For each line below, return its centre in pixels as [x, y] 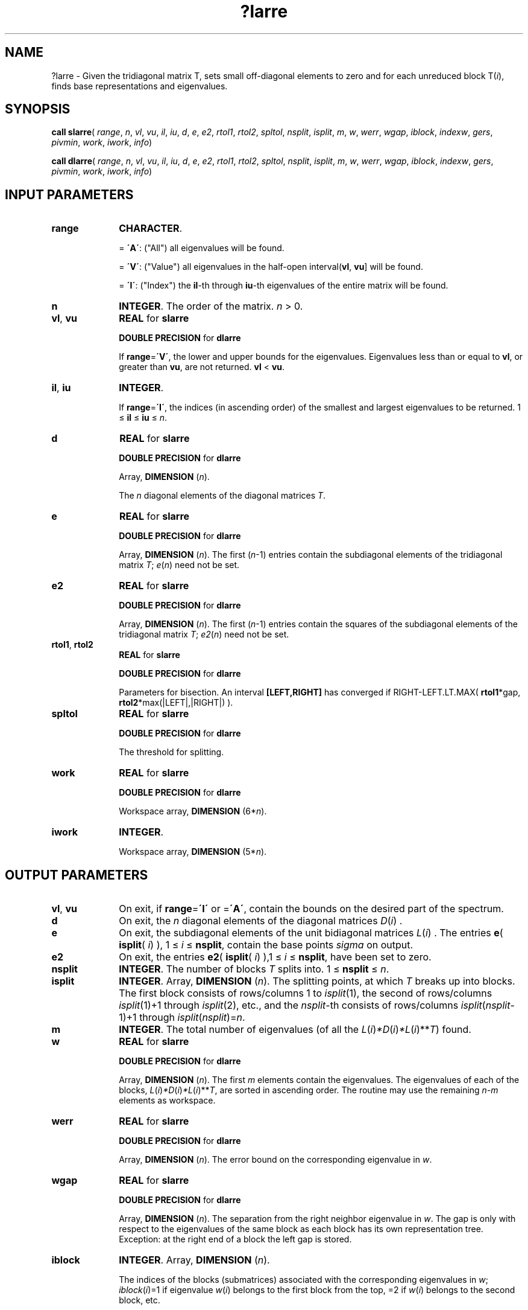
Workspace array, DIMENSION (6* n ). [193, 811]
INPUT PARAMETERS [69, 194]
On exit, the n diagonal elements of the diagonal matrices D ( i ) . [261, 921]
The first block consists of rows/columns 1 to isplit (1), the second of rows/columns [306, 993]
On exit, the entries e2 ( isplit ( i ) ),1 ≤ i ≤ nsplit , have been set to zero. [275, 957]
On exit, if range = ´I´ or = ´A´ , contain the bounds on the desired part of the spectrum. [311, 909]
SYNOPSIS [38, 109]
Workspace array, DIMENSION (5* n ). [193, 852]
